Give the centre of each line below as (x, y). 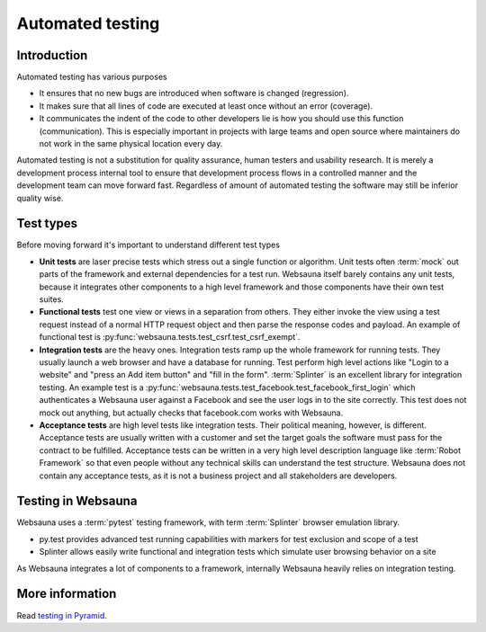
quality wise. (40, 198)
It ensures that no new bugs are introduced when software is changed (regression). (194, 93)
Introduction (52, 55)
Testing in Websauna (77, 501)
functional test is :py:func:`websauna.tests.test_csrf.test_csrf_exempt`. (170, 337)
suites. (52, 299)
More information (67, 594)
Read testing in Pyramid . (62, 615)
